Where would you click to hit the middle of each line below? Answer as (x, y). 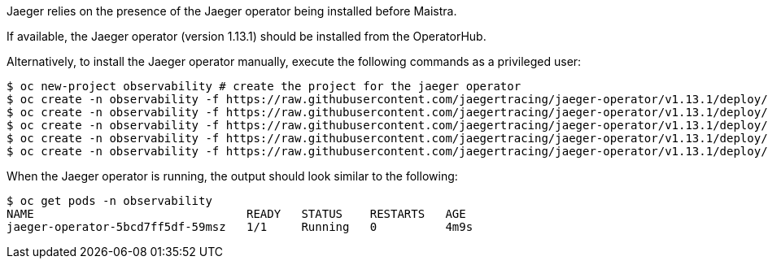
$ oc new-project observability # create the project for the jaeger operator (264, 86)
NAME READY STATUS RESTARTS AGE (236, 214)
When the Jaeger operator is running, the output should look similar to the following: (232, 176)
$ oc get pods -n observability (109, 201)
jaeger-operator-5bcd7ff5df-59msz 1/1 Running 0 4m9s (240, 227)
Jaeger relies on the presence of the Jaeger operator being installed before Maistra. (232, 11)
